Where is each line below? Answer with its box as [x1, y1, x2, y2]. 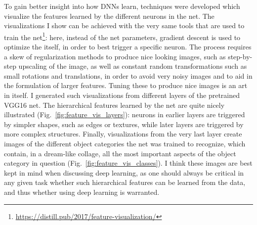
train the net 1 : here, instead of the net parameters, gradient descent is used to [4, 30, 241, 42]
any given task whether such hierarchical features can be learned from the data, [4, 177, 246, 187]
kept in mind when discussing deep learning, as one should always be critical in [4, 167, 244, 178]
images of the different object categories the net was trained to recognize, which [4, 138, 246, 148]
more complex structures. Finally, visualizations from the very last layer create [4, 129, 242, 139]
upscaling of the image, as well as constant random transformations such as [18, 61, 247, 71]
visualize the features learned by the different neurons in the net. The [4, 10, 214, 21]
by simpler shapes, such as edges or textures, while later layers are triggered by [4, 119, 244, 129]
